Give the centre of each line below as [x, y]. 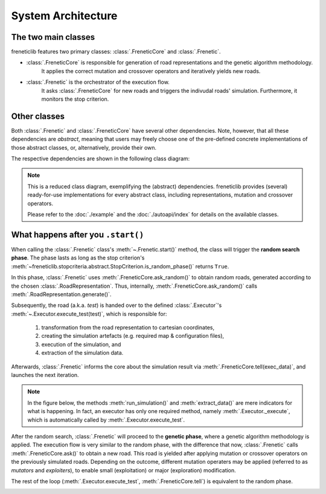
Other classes [38, 116]
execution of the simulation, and [81, 344]
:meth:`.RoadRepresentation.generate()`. [61, 294]
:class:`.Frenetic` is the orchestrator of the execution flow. [98, 82]
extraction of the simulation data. [82, 353]
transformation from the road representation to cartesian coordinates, [128, 328]
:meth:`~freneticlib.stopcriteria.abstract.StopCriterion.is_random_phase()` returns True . [120, 266]
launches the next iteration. [45, 375]
